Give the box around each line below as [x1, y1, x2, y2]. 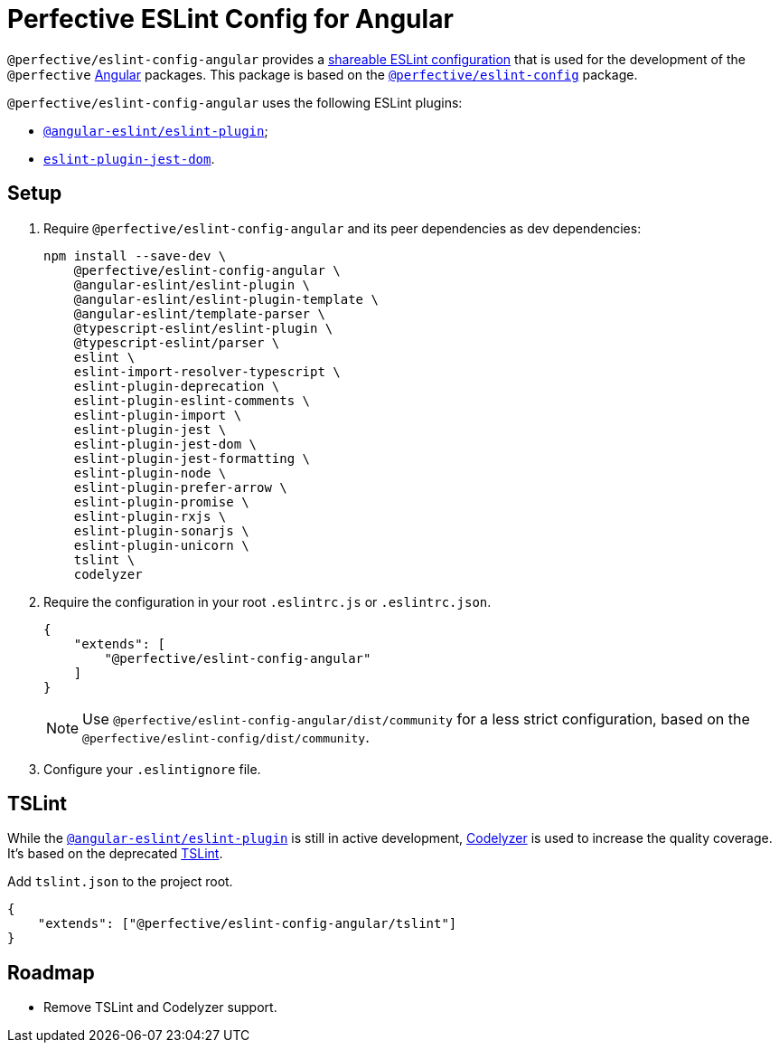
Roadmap [7, 960, 95, 984]
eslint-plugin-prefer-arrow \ [73, 479, 287, 495]
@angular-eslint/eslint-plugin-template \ [73, 291, 379, 307]
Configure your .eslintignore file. [43, 761, 261, 777]
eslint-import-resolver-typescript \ [73, 364, 341, 379]
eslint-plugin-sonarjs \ [73, 523, 249, 538]
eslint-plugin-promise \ [73, 494, 249, 509]
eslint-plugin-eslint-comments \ [73, 393, 311, 408]
